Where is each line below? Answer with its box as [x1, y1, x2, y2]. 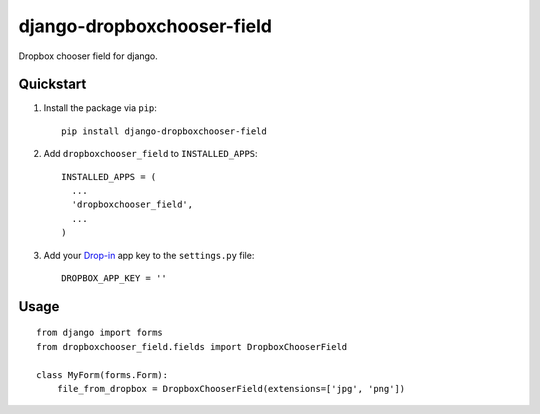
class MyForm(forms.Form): [36, 369, 169, 380]
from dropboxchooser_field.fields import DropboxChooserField [36, 341, 348, 352]
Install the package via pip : [43, 102, 157, 114]
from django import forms [36, 327, 164, 339]
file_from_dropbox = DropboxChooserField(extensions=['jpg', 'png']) [56, 383, 406, 394]
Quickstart [18, 76, 87, 93]
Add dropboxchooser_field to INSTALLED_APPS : [43, 148, 259, 160]
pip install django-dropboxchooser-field [61, 125, 267, 137]
